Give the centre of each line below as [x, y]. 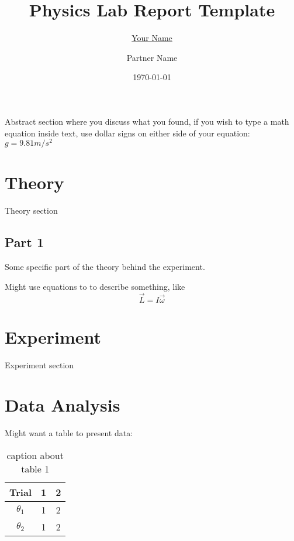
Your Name [152, 38]
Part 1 [25, 242]
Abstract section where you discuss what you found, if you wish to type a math [147, 121]
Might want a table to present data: [69, 433]
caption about [35, 455]
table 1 [35, 468]
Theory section [31, 210]
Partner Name [152, 57]
